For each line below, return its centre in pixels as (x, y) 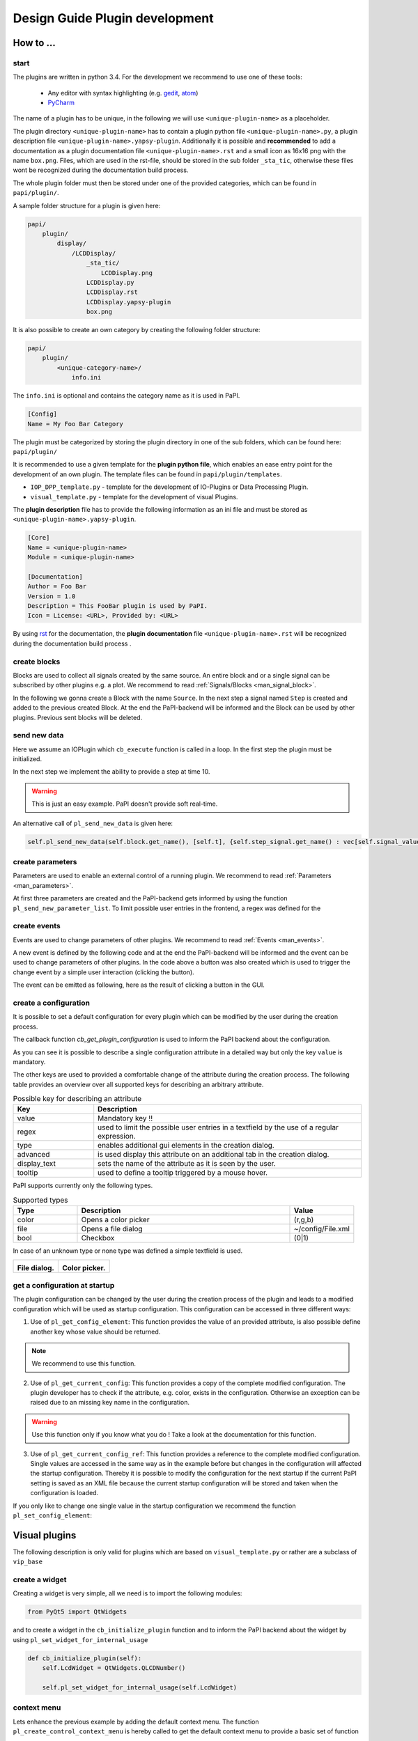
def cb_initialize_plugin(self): (85, 1658)
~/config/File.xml (322, 1229)
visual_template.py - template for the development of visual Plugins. (134, 497)
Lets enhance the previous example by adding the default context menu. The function (136, 1722)
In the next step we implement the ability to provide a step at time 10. (111, 772)
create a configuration (52, 1003)
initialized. (27, 759)
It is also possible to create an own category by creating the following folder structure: (137, 330)
